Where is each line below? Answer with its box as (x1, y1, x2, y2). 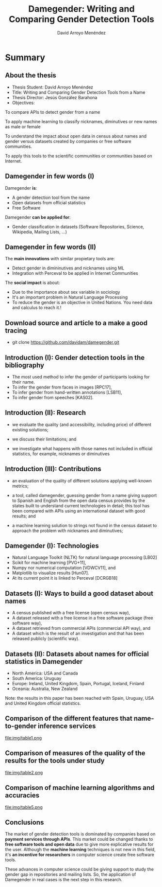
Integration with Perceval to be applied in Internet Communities (12, 270, 138, 276)
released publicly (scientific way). (12, 636, 80, 641)
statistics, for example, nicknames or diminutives (12, 451, 110, 457)
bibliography (5, 361, 45, 369)
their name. (12, 379, 35, 385)
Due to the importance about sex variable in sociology (12, 289, 120, 295)
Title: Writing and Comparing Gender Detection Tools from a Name (12, 89, 146, 95)
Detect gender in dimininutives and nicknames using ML (12, 265, 125, 271)
